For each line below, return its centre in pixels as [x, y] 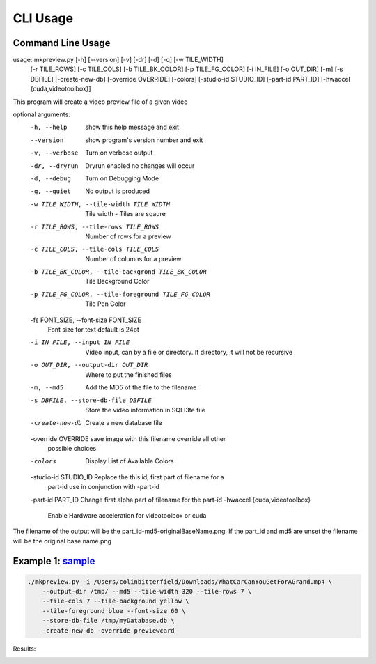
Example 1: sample [54, 561]
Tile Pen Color [105, 304]
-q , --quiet [50, 191]
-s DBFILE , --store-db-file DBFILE [91, 400]
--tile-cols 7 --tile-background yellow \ [116, 601]
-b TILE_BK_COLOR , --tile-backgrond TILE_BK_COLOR [118, 272]
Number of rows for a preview [128, 236]
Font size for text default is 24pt [93, 330]
